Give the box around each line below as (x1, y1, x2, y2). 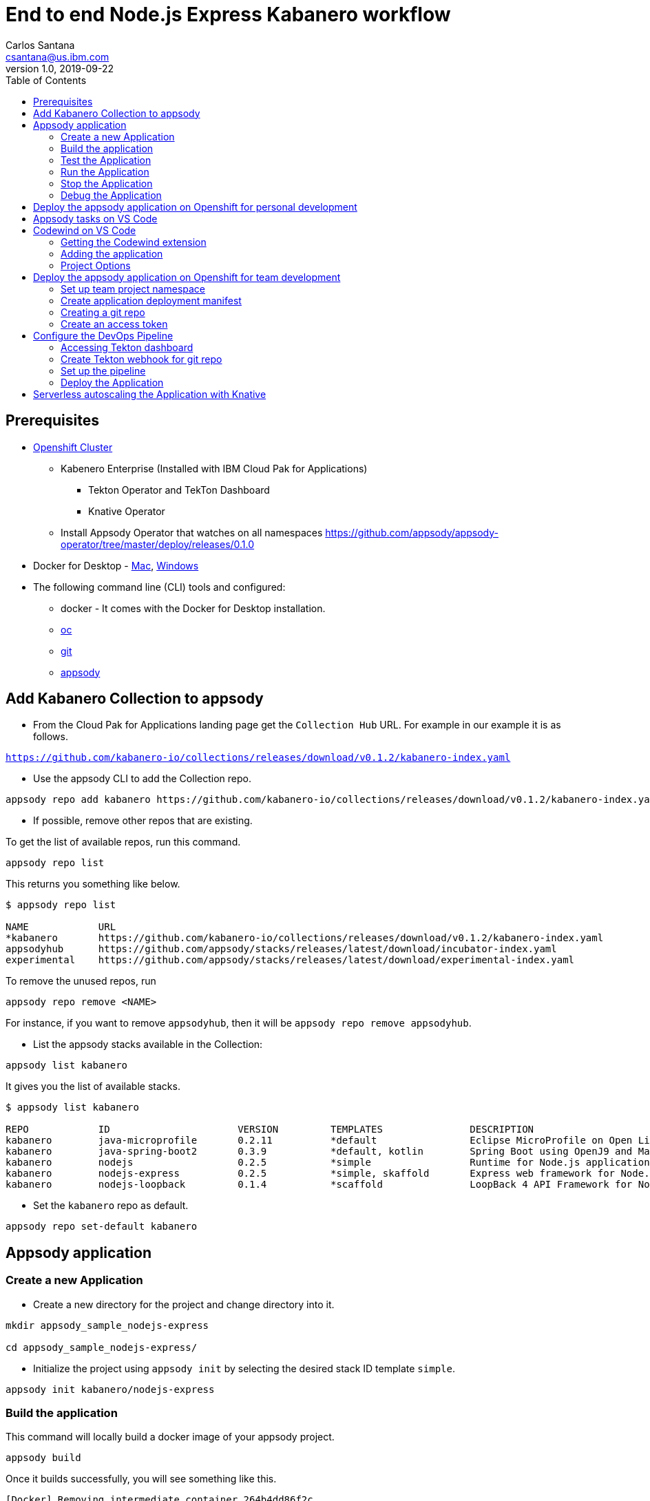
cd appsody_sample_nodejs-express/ (6, 1341, 198, 1353)
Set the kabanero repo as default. (33, 1199, 189, 1212)
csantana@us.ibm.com (6, 50, 109, 63)
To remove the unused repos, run (6, 975, 156, 987)
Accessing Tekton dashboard (61, 341, 193, 353)
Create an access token (61, 317, 168, 330)
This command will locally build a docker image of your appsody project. (6, 1431, 335, 1443)
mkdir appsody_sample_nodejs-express (6, 1319, 209, 1331)
